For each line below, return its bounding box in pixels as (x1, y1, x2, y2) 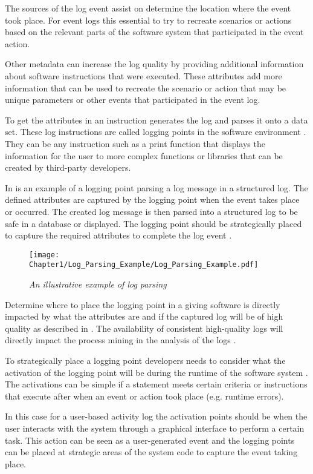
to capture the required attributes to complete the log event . (5, 229, 232, 242)
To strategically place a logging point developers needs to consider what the (5, 354, 286, 366)
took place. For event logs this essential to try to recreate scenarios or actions (5, 13, 292, 26)
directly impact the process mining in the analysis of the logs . (5, 334, 236, 346)
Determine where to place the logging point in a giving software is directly (5, 298, 280, 311)
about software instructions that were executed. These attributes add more (5, 69, 282, 82)
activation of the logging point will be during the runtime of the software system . (5, 366, 308, 378)
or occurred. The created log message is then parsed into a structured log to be (5, 205, 298, 217)
